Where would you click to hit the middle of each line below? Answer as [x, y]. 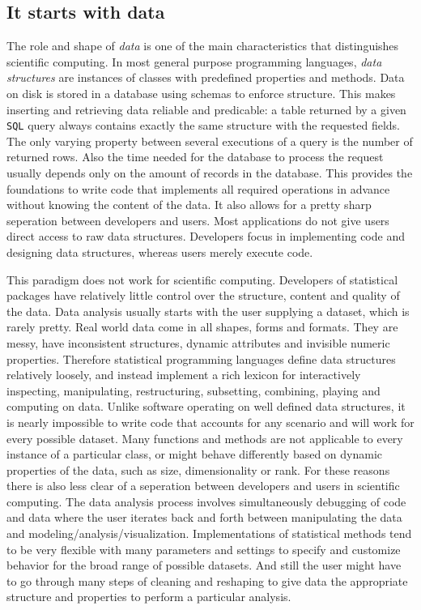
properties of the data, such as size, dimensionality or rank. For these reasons [198, 469]
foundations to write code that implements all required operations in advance [198, 188]
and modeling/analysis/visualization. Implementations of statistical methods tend [209, 533]
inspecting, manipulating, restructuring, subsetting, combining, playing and [193, 390]
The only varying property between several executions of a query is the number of [210, 141]
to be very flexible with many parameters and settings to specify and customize [204, 549]
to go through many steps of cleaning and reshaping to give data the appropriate [207, 580]
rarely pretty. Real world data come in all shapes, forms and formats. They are [202, 327]
